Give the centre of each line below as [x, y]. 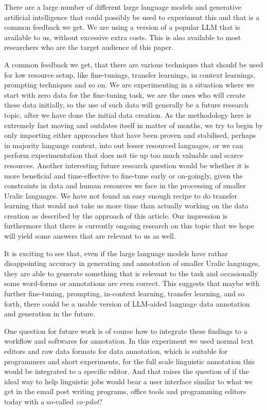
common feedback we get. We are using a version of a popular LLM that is [122, 27]
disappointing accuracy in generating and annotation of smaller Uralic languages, [132, 263]
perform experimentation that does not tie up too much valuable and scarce [124, 155]
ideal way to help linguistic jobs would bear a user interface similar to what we [129, 381]
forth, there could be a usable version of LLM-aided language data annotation [127, 303]
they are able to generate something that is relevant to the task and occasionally [131, 273]
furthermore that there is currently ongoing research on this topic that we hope [129, 226]
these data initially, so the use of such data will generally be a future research [126, 105]
